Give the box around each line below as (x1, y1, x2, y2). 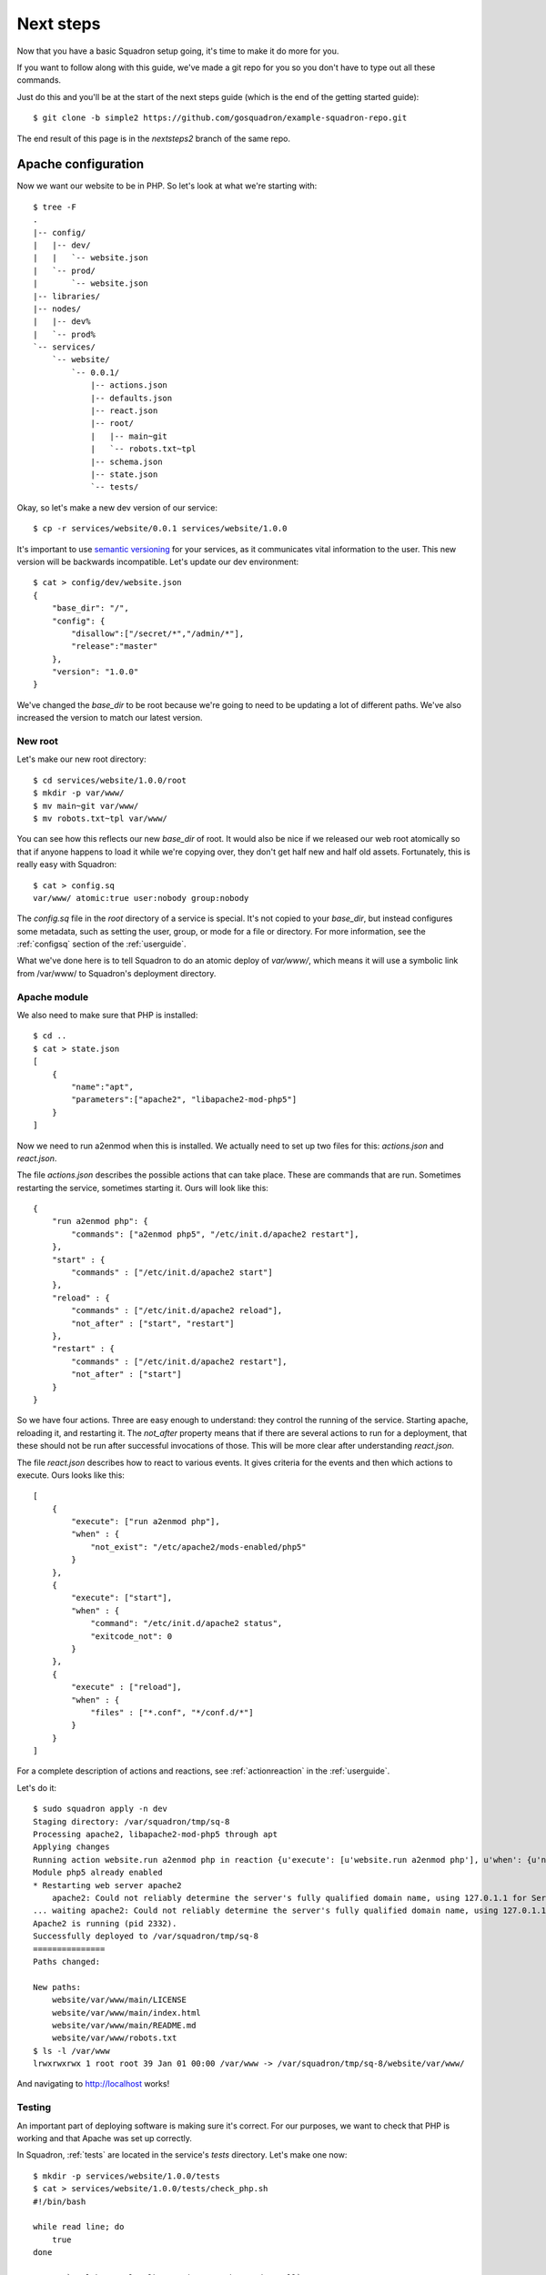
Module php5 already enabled (33, 1867, 163, 1878)
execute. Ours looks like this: (16, 1470, 125, 1481)
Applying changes (33, 1842, 110, 1852)
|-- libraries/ (33, 291, 101, 301)
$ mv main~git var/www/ (33, 801, 139, 811)
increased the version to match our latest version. (16, 713, 203, 723)
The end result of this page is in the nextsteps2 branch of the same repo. (16, 133, 291, 144)
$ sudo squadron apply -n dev (33, 1804, 168, 1815)
